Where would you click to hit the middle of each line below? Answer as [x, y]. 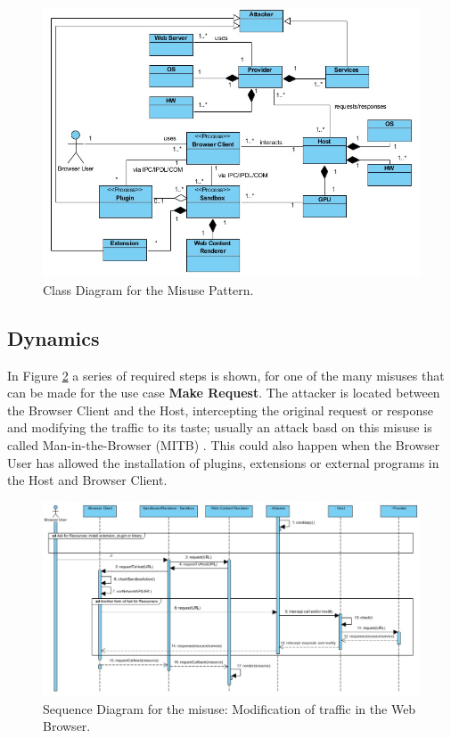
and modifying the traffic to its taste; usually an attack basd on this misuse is [220, 427]
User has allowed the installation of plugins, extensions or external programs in [223, 462]
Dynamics [53, 337]
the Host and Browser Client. [87, 480]
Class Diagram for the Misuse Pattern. [148, 289]
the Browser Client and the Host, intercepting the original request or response [221, 410]
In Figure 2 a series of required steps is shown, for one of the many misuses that [226, 375]
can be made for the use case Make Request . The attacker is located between [224, 393]
